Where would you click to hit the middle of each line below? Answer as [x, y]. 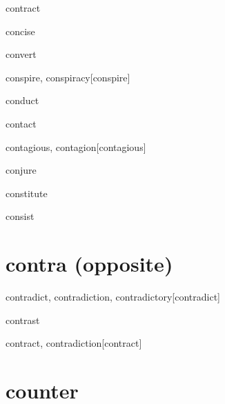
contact [21, 123]
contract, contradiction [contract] [74, 343]
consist [20, 216]
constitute [27, 193]
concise [20, 31]
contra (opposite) [89, 264]
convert [21, 54]
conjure [21, 170]
